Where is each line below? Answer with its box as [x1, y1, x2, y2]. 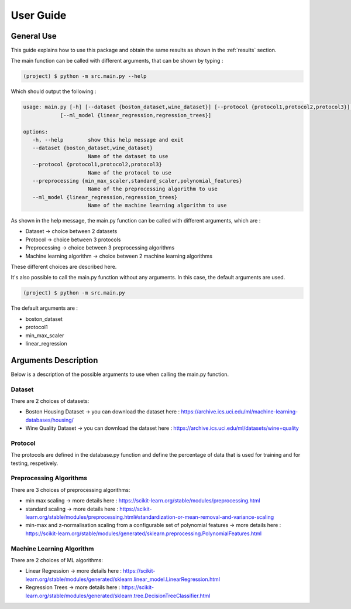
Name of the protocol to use [88, 169, 172, 176]
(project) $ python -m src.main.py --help [23, 73, 147, 80]
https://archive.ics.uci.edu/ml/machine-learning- [181, 408, 298, 415]
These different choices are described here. [11, 264, 117, 271]
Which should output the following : [11, 88, 97, 95]
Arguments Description [11, 355, 98, 365]
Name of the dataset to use [88, 153, 168, 159]
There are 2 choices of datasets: [11, 398, 90, 404]
